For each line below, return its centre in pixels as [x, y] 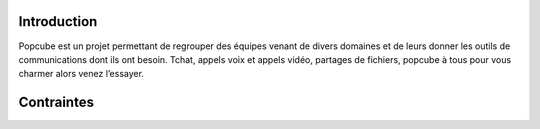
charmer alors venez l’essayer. [81, 74]
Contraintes [56, 102]
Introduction [58, 21]
